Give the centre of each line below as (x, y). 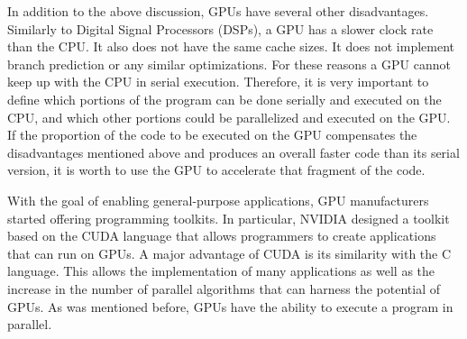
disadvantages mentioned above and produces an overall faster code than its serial (233, 152)
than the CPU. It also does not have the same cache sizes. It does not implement (231, 46)
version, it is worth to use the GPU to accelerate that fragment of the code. (216, 170)
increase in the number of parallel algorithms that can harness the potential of (224, 288)
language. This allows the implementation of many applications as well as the (221, 271)
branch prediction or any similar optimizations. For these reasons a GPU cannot (229, 64)
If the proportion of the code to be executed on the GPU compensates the (212, 135)
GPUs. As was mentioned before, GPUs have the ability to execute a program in (230, 306)
